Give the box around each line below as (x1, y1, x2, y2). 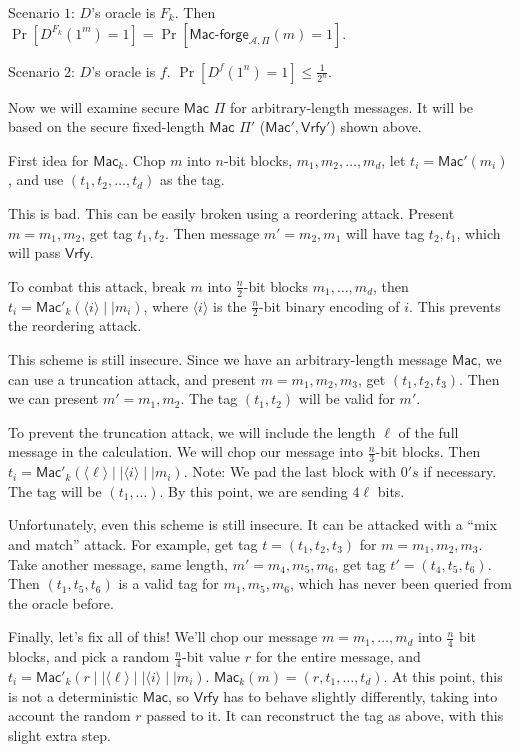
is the (213, 295, 247, 316)
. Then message (164, 222, 260, 243)
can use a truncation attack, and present (8, 368, 256, 389)
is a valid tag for (118, 573, 219, 594)
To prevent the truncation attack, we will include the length (8, 421, 376, 442)
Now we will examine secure (8, 96, 180, 117)
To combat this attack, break (8, 275, 186, 296)
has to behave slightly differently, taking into (223, 685, 498, 706)
